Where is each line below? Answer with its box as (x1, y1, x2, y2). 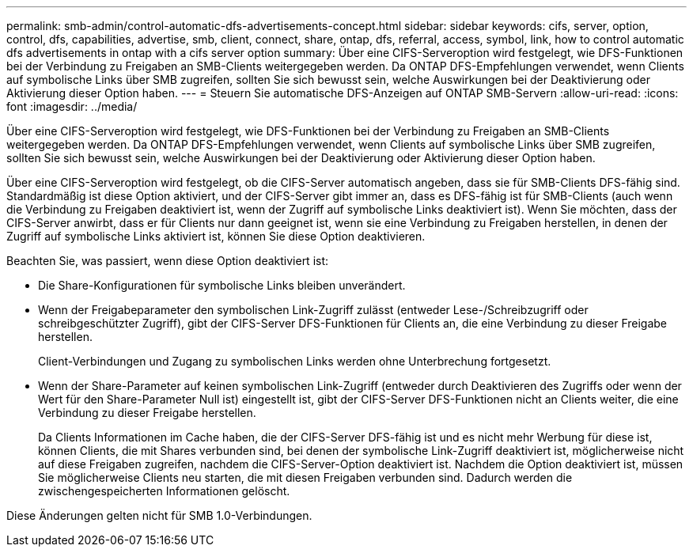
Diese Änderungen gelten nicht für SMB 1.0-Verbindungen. (6, 509, 312, 522)
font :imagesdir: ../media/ (6, 100, 138, 113)
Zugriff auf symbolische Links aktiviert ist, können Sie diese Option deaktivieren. (6, 229, 426, 243)
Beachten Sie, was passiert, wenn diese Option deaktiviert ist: (6, 254, 329, 267)
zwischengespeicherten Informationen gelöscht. (38, 484, 290, 498)
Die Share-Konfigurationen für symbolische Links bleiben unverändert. (38, 278, 406, 292)
